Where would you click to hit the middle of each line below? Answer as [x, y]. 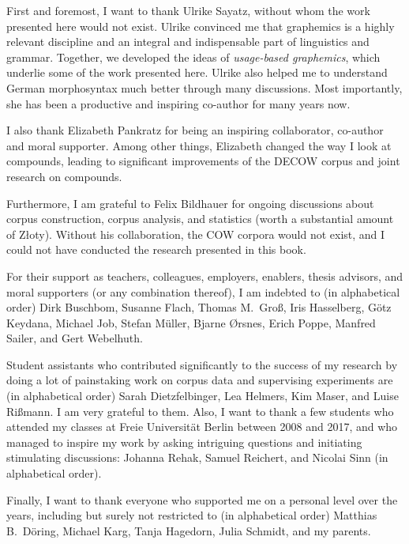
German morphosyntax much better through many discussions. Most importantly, [204, 87]
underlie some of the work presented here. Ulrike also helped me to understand [197, 72]
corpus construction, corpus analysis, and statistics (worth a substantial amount [200, 219]
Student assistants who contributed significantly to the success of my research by [202, 364]
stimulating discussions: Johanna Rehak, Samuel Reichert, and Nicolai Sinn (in [197, 457]
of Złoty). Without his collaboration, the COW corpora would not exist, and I [196, 234]
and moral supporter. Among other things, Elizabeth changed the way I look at [199, 145]
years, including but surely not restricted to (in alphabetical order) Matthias [192, 515]
